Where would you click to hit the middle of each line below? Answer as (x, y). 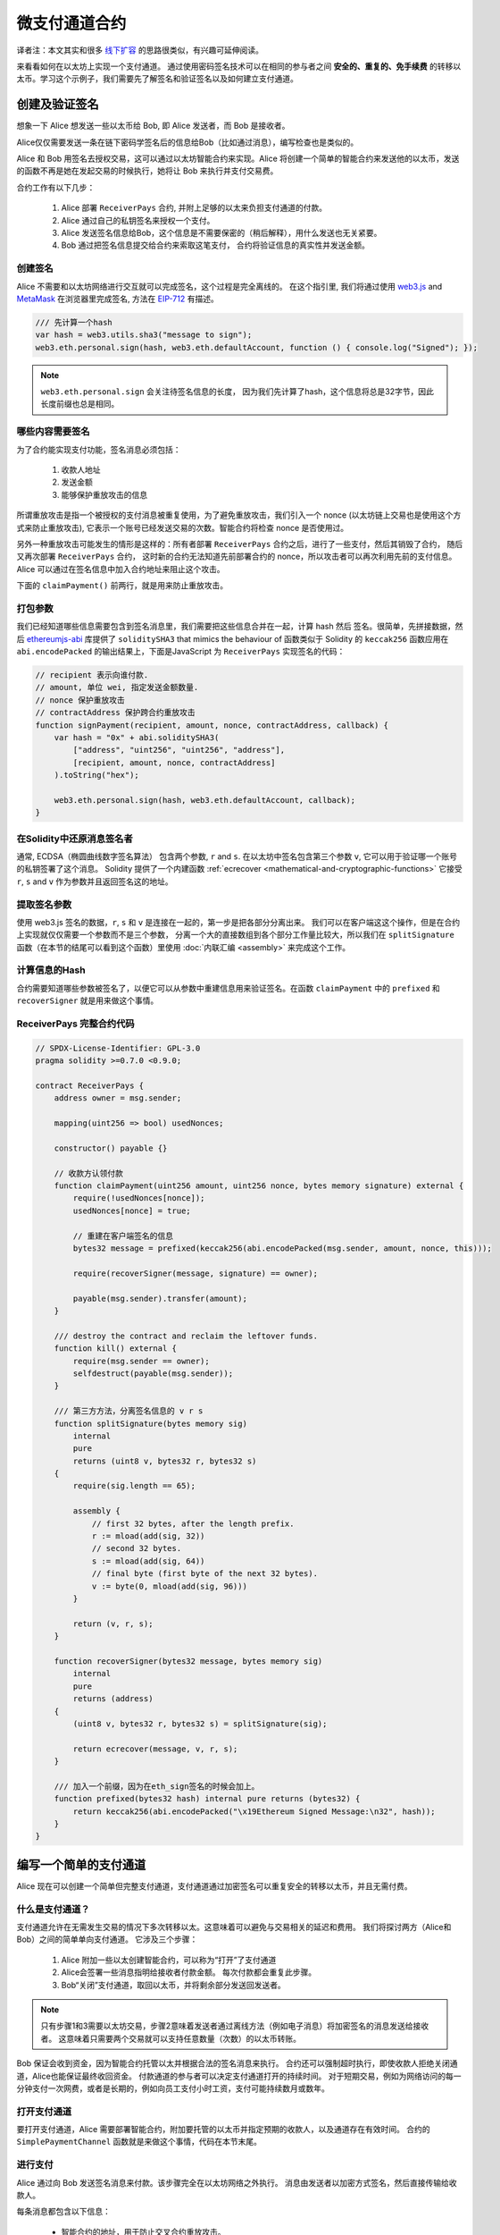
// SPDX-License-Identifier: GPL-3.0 (118, 1048)
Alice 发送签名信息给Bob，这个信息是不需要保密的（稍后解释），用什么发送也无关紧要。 (221, 232)
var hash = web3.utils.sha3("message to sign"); (144, 335)
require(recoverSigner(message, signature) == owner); (196, 1273)
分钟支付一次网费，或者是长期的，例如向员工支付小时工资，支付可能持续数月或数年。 (173, 2088)
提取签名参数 (44, 905)
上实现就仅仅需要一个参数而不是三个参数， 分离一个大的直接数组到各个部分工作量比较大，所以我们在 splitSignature (235, 935)
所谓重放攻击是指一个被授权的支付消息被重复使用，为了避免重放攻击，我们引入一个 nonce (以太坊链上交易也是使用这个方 (239, 515)
